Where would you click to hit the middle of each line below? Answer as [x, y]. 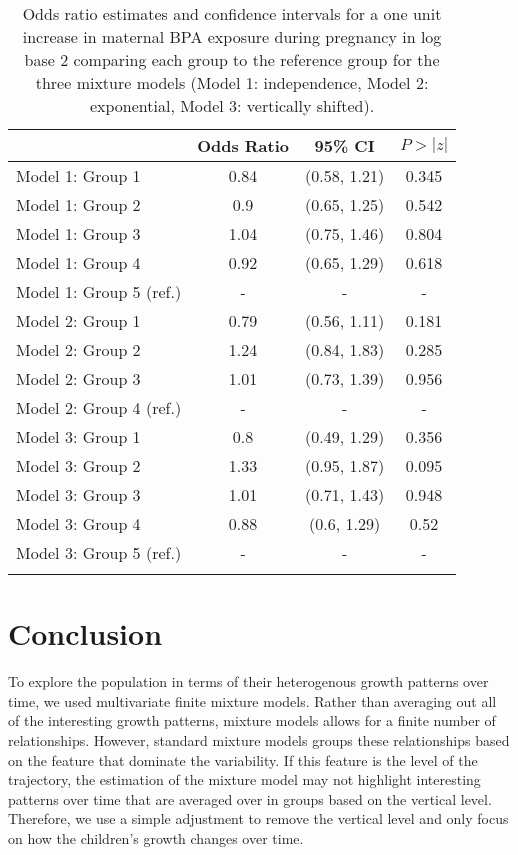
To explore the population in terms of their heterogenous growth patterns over [248, 681]
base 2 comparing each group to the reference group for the [232, 59]
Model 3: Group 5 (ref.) [99, 552]
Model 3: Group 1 [78, 436]
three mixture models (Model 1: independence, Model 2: [232, 82]
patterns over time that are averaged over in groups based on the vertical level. [250, 798]
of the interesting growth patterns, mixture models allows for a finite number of [252, 720]
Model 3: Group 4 [78, 523]
